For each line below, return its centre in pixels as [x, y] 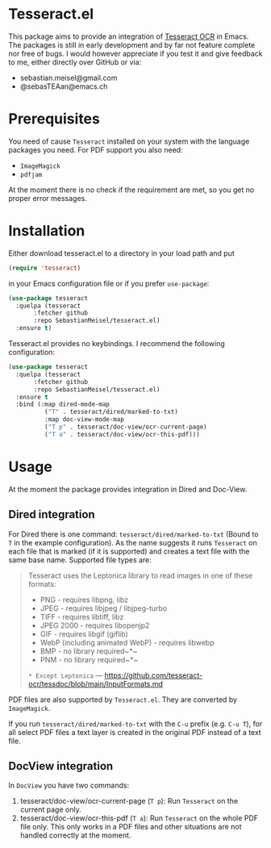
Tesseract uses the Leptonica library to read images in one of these [140, 575]
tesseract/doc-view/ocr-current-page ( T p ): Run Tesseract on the [129, 801]
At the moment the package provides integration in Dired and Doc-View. [128, 489]
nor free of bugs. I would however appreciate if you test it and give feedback [135, 53]
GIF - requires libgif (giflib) [84, 633]
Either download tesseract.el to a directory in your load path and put [122, 253]
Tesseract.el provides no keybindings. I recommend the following [117, 344]
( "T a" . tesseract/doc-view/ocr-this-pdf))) [122, 434]
